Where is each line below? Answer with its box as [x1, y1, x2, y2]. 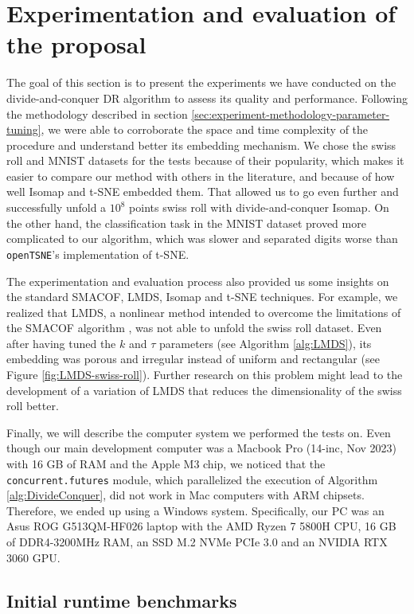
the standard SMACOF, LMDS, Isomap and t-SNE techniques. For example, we [6, 288, 398, 305]
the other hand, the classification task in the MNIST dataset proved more [6, 214, 366, 231]
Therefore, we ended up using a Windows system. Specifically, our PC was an [6, 502, 385, 518]
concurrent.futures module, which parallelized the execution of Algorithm [6, 471, 378, 487]
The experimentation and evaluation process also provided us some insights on [6, 272, 389, 289]
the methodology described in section [6, 105, 188, 122]
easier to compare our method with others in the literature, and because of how [6, 167, 395, 184]
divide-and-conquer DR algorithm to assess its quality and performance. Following [6, 89, 408, 106]
